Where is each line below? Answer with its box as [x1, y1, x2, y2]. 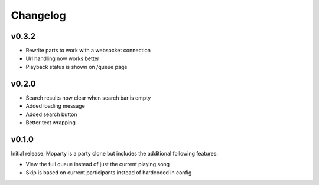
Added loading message [25, 103, 85, 110]
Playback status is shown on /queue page [25, 63, 128, 70]
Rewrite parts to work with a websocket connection [25, 47, 151, 54]
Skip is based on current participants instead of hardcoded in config [25, 169, 192, 176]
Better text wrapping [25, 118, 76, 126]
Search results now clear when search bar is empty [25, 94, 151, 101]
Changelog [11, 9, 66, 22]
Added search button [25, 111, 77, 118]
